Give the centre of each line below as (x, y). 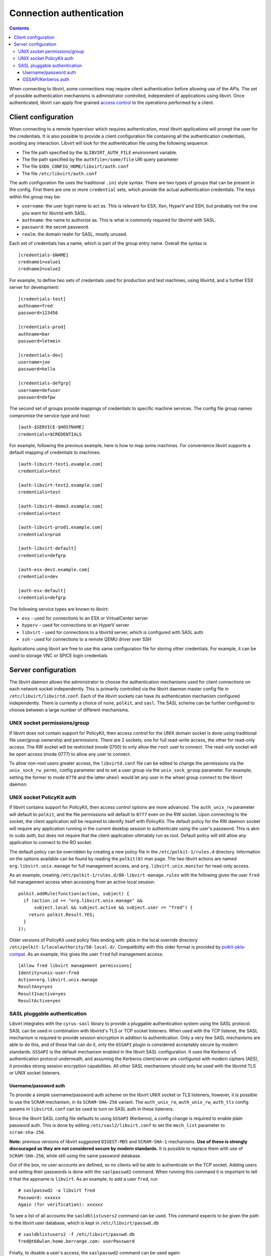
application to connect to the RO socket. (51, 843)
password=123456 (38, 313)
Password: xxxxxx (39, 1197)
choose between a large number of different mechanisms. (69, 710)
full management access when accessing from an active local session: (82, 882)
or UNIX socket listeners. (35, 1073)
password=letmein (39, 341)
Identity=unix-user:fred (49, 973)
